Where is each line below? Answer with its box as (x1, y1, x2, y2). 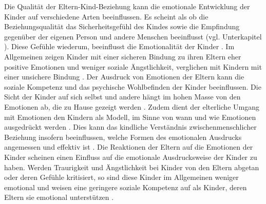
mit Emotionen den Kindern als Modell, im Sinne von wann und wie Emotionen (4, 111, 256, 122)
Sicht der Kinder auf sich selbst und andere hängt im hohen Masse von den (4, 91, 241, 102)
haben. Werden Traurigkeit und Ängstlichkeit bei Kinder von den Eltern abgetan (4, 161, 259, 172)
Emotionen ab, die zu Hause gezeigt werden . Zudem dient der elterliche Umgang (4, 101, 259, 112)
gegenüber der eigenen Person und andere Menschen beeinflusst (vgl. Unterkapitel (4, 31, 262, 42)
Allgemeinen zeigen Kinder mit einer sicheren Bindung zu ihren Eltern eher (4, 51, 241, 62)
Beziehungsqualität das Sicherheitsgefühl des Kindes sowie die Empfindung (4, 21, 240, 32)
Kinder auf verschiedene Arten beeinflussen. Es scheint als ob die (4, 11, 208, 22)
